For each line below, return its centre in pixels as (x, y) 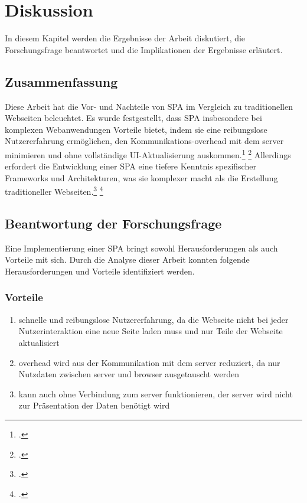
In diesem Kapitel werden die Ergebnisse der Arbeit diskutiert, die (125, 38)
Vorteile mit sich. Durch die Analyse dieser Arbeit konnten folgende (127, 259)
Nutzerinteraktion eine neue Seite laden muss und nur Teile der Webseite (151, 331)
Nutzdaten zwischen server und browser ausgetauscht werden (129, 374)
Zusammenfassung (61, 81)
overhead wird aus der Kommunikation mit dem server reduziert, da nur (149, 362)
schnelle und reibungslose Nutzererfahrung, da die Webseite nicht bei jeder (153, 319)
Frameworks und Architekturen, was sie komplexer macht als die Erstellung (141, 177)
